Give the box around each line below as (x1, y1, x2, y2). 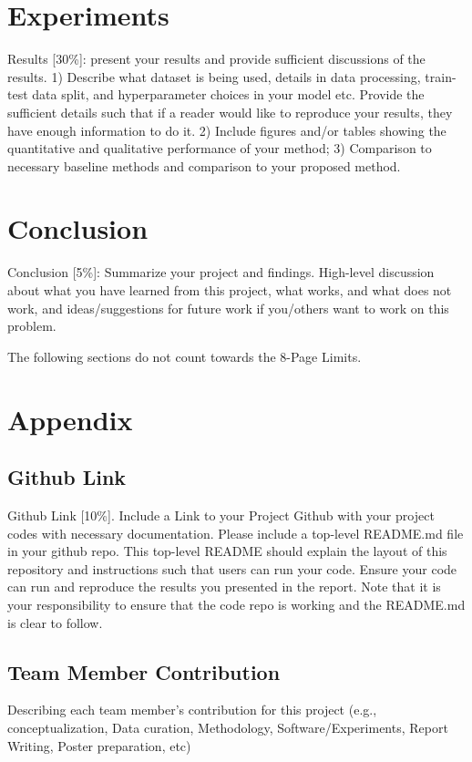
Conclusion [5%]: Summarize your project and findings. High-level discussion (7, 263, 435, 282)
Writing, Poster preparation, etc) (7, 736, 191, 755)
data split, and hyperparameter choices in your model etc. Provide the (32, 85, 425, 104)
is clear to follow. (7, 613, 103, 632)
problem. (7, 316, 56, 335)
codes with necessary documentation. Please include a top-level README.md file (7, 523, 464, 542)
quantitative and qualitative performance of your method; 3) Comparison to (7, 139, 432, 158)
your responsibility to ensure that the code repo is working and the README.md (7, 594, 466, 613)
